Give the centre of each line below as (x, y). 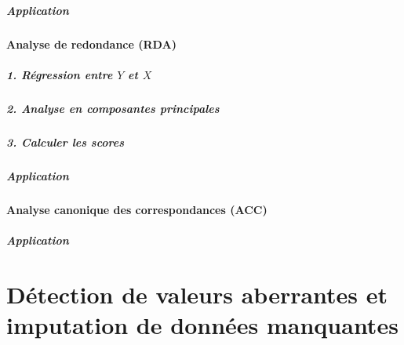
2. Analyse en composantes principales (113, 108)
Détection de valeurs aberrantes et (197, 294)
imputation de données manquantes (202, 324)
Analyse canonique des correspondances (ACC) (137, 209)
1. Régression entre (60, 74)
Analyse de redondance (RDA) (91, 44)
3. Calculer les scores (66, 142)
